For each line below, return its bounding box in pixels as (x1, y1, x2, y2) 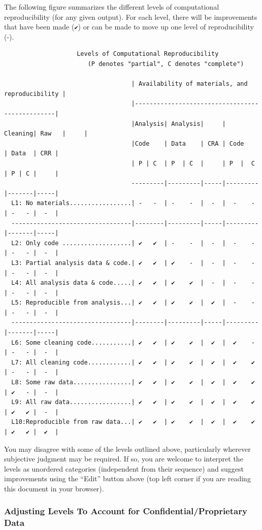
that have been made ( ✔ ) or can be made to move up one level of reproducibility (4, 21, 254, 32)
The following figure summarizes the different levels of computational (4, 2, 219, 12)
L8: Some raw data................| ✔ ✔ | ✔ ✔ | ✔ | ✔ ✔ (11, 379, 255, 386)
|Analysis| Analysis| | (131, 120, 226, 127)
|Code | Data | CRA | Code (131, 140, 244, 147)
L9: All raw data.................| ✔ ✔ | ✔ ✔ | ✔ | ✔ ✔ (11, 399, 255, 406)
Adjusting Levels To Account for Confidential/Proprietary (4, 505, 247, 517)
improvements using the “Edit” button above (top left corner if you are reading (4, 473, 251, 484)
